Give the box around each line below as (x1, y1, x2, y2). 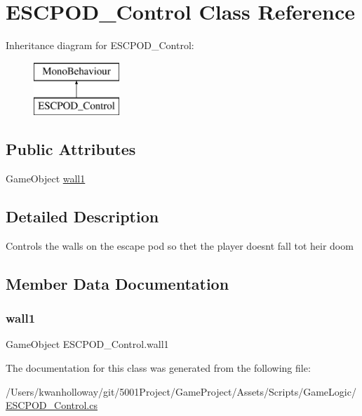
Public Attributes (6, 138, 136, 160)
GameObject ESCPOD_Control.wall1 (6, 337, 169, 351)
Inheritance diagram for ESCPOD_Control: (6, 38, 194, 53)
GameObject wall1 (6, 171, 86, 186)
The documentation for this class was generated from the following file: (6, 361, 311, 375)
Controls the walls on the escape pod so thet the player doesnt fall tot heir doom (6, 238, 354, 253)
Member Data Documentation (6, 272, 229, 294)
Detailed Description (6, 206, 159, 227)
